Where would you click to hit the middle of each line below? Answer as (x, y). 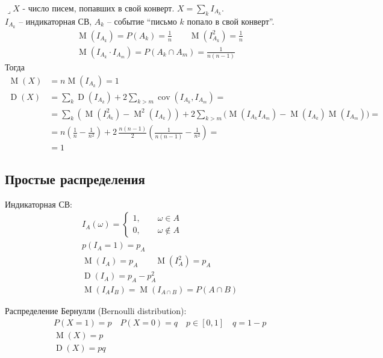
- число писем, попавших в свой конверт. (98, 8)
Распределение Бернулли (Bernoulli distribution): (96, 310)
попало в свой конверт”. (231, 21)
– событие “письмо (142, 21)
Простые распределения (75, 178)
